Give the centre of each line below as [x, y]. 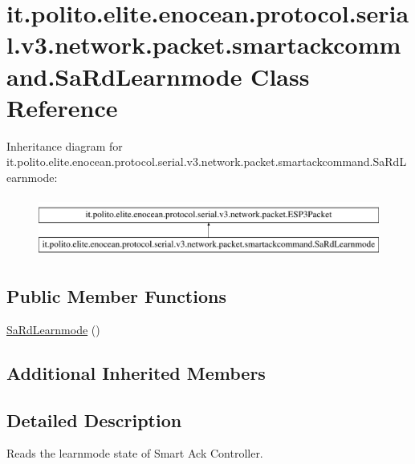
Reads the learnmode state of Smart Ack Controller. [135, 453]
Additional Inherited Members [136, 372]
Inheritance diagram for [65, 145]
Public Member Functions [116, 296]
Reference [62, 107]
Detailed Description [94, 420]
